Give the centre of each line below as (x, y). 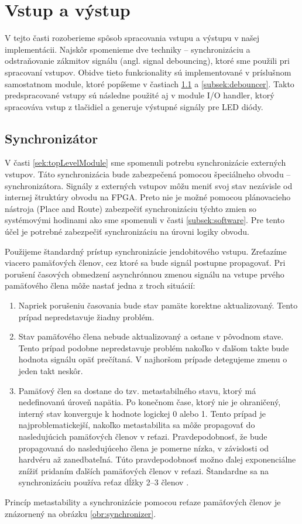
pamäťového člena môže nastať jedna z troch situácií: (100, 285)
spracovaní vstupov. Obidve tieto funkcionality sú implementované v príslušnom (148, 72)
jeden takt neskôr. (51, 370)
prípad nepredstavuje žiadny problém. (86, 316)
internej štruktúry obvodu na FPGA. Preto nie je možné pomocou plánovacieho (148, 197)
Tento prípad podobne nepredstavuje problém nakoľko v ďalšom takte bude (154, 347)
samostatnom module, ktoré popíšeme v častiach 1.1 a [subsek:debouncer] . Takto (150, 83)
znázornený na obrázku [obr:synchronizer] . (80, 513)
